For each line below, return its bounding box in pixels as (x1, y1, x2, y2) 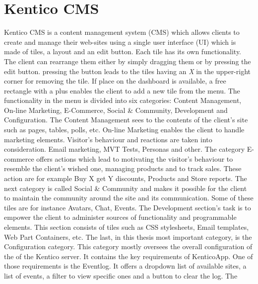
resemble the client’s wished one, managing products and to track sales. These (4, 163, 242, 174)
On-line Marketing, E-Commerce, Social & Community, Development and (4, 104, 228, 115)
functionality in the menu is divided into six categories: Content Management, (4, 95, 242, 105)
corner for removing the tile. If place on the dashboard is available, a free (4, 76, 226, 86)
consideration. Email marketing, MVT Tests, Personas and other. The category (4, 144, 245, 154)
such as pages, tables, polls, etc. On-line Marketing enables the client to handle (4, 124, 245, 135)
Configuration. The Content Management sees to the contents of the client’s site (4, 114, 248, 125)
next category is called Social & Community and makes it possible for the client (4, 183, 247, 193)
